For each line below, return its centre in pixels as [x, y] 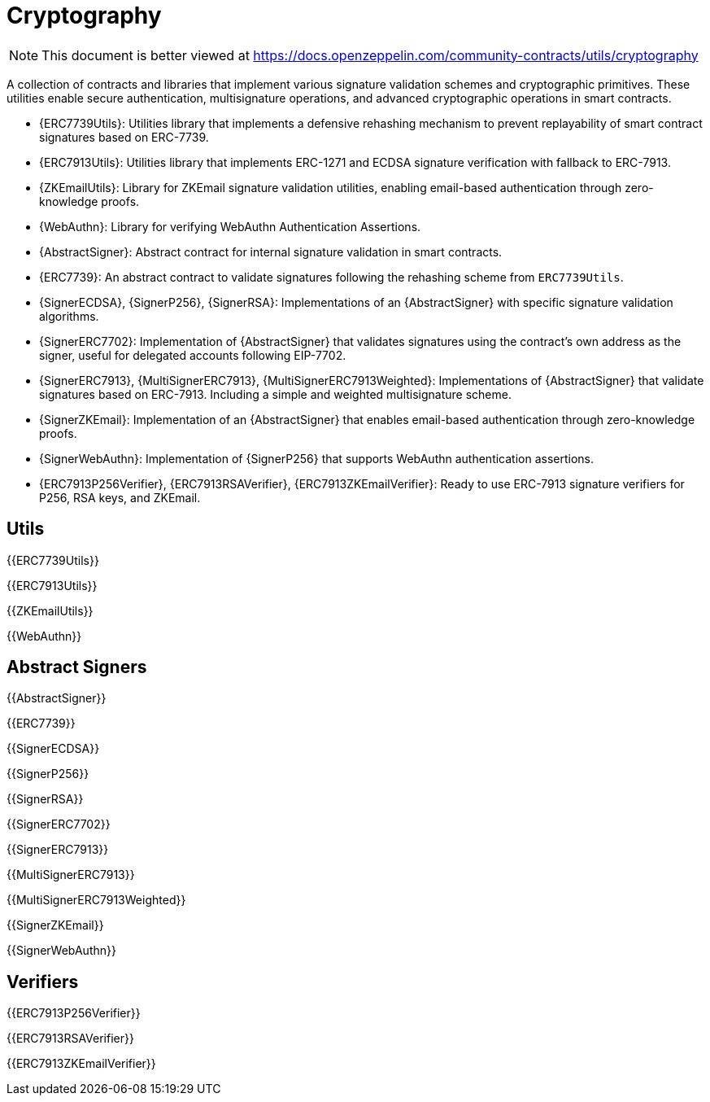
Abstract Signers [77, 667]
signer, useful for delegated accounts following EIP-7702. [193, 355]
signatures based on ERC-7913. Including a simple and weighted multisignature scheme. [275, 394]
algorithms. [69, 316]
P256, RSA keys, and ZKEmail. [120, 497]
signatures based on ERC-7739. [124, 137]
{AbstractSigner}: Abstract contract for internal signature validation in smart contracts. [271, 251]
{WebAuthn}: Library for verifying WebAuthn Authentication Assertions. [230, 226]
